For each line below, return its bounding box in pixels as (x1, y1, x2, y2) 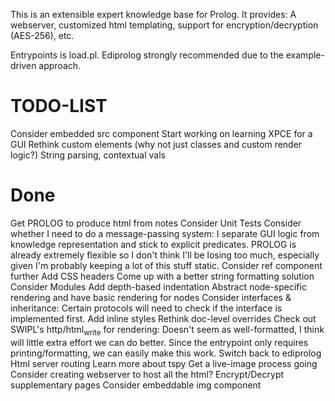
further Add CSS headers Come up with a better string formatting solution (10, 270, 315, 282)
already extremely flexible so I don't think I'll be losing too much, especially (10, 249, 320, 261)
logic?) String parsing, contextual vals (10, 149, 166, 161)
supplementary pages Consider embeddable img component (10, 379, 262, 391)
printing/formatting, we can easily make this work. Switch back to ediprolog (10, 347, 322, 359)
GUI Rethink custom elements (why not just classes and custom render (10, 138, 303, 150)
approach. (38, 60, 82, 71)
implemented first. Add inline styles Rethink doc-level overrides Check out (10, 312, 317, 324)
